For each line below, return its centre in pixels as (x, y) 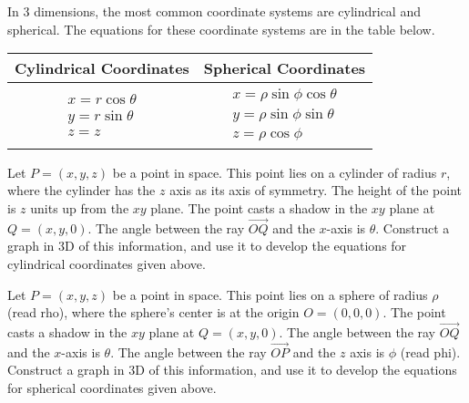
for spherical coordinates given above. (112, 387)
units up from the (80, 208)
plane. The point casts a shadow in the (259, 208)
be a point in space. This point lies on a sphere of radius (270, 294)
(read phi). (430, 351)
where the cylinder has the (82, 190)
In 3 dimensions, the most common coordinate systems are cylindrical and (214, 11)
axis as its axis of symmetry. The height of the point (316, 190)
